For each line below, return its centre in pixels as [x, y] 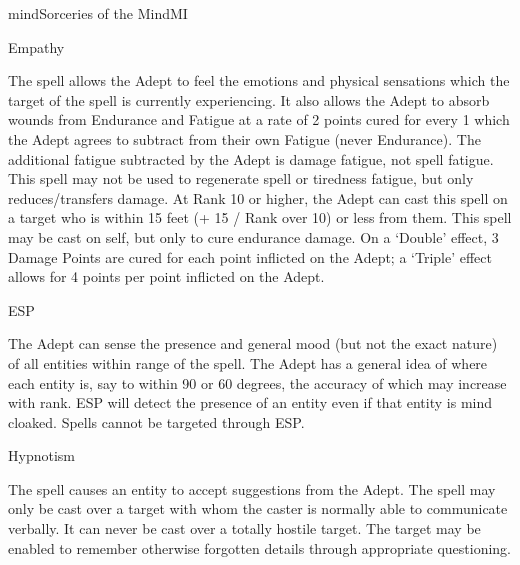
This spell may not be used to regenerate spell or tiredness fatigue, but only [241, 178]
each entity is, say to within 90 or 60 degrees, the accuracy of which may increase [257, 382]
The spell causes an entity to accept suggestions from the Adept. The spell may [252, 488]
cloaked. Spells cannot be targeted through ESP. [156, 421]
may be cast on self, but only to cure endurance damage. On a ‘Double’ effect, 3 [253, 236]
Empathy [36, 46]
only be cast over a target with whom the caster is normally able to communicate [258, 508]
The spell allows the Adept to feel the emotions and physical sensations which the [259, 80]
